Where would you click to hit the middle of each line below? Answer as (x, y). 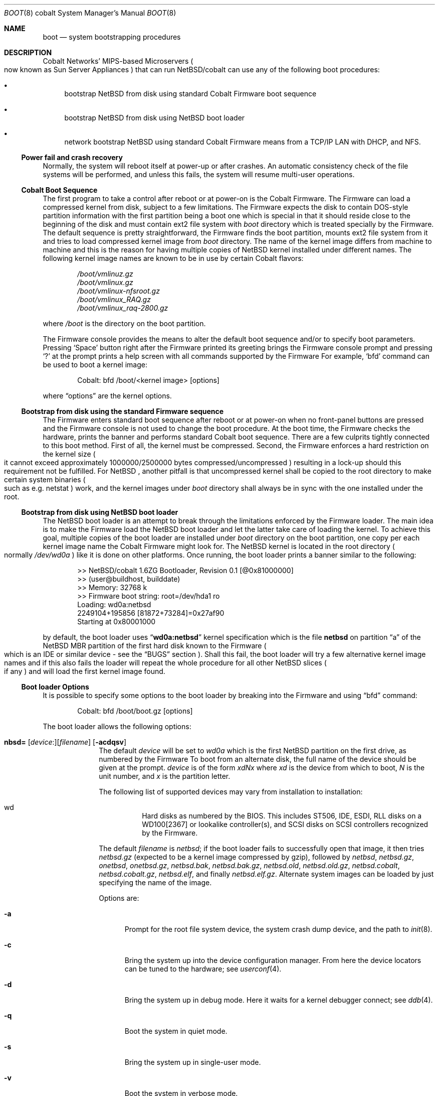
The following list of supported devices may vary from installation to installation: (231, 792)
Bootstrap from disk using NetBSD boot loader (100, 512)
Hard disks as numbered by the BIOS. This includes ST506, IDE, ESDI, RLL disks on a (282, 816)
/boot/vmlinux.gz (105, 282)
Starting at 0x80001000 (117, 622)
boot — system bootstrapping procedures (112, 37)
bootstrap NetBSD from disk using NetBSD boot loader (155, 118)
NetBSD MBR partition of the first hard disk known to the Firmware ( (155, 646)
